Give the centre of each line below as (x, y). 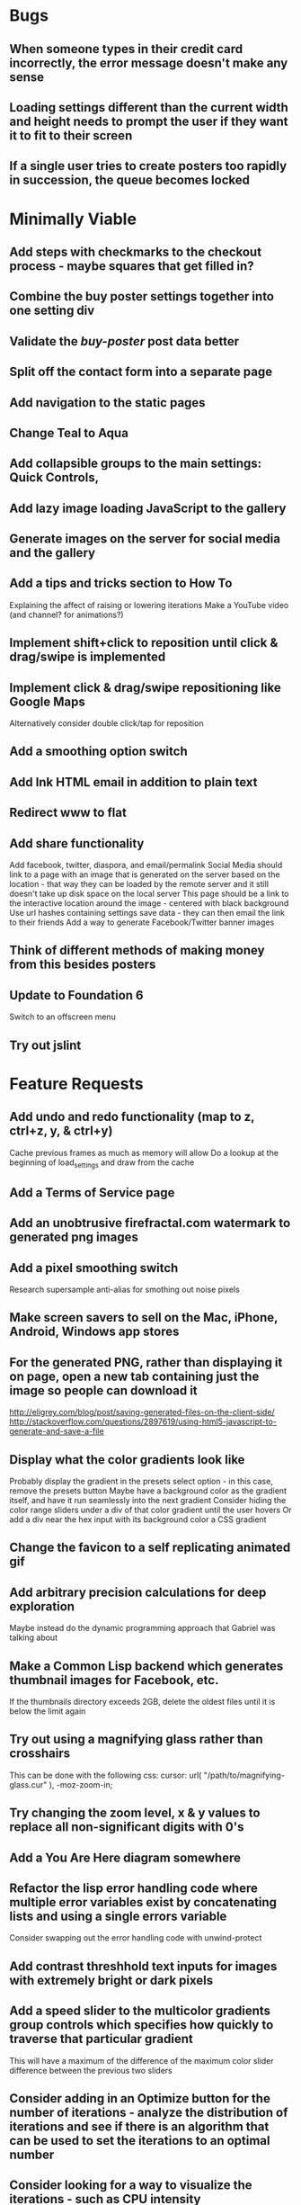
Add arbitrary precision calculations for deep (138, 1592)
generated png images (74, 1237)
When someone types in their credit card (126, 49)
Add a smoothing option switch (98, 752)
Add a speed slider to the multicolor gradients (140, 2011)
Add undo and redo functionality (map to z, (132, 1117)
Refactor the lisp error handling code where (133, 1889)
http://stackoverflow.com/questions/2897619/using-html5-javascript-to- (143, 1421)
